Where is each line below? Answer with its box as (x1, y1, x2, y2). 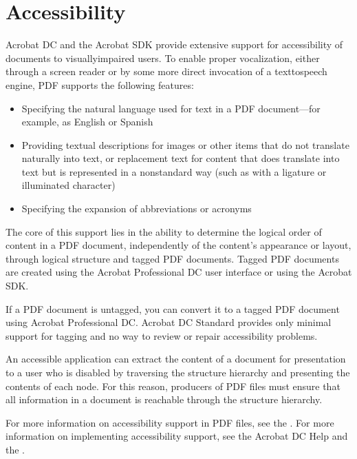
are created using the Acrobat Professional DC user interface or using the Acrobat (6, 265, 352, 279)
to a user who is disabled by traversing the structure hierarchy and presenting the (6, 365, 350, 379)
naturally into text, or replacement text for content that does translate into (21, 151, 340, 165)
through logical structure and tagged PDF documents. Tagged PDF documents (6, 251, 339, 265)
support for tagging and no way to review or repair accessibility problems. (6, 328, 318, 343)
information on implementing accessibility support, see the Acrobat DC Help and (6, 429, 348, 443)
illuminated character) (21, 178, 116, 192)
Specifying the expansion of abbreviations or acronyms (21, 201, 252, 216)
